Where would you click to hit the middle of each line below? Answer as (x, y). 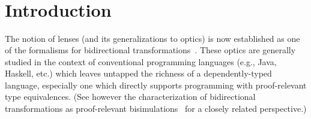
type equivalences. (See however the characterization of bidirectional (130, 97)
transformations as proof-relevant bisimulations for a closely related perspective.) (156, 109)
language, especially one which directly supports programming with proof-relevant (156, 85)
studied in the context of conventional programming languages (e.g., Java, (141, 61)
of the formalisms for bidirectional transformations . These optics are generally (150, 50)
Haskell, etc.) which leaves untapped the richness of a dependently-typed (138, 73)
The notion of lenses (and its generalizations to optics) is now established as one (152, 38)
